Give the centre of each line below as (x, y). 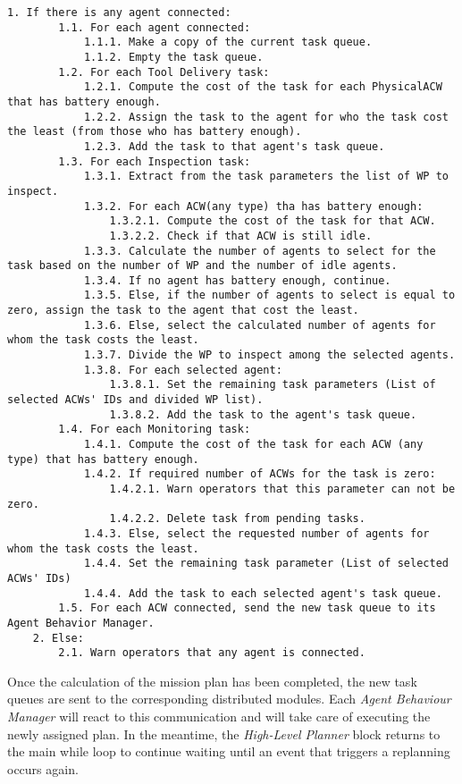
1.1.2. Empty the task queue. (173, 57)
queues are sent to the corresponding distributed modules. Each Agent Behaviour (229, 699)
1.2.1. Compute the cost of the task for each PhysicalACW (263, 87)
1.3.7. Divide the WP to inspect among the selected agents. (269, 355)
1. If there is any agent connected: (119, 13)
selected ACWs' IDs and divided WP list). (135, 400)
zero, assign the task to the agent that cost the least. (183, 311)
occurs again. (43, 768)
